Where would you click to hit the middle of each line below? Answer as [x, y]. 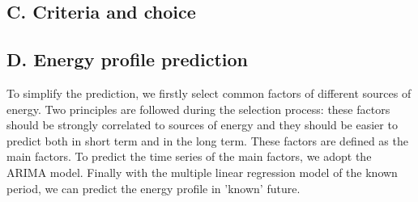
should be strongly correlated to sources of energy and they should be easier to [202, 125]
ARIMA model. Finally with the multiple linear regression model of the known [202, 172]
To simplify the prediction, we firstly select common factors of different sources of [209, 93]
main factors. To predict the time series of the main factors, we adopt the [189, 156]
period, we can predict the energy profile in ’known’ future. [154, 188]
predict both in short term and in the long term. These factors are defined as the [207, 140]
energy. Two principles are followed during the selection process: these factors [198, 109]
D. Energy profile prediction [127, 59]
